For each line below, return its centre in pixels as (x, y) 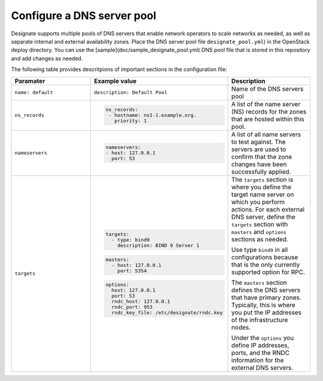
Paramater (30, 81)
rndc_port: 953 (132, 307)
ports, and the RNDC (260, 352)
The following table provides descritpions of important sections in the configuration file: (119, 69)
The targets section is (262, 179)
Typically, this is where (263, 305)
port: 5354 (132, 271)
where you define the (261, 187)
